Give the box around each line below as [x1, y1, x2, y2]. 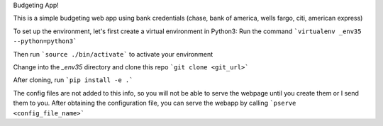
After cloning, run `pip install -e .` [13, 76, 133, 84]
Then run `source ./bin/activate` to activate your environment [13, 50, 213, 58]
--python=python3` [13, 38, 77, 45]
